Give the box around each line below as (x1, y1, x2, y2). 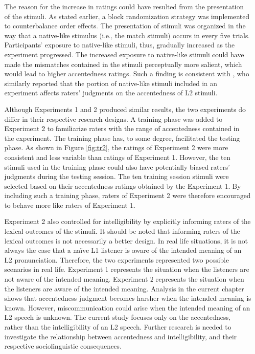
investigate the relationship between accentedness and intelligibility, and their (4, 331, 237, 341)
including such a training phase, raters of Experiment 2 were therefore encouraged (4, 190, 251, 200)
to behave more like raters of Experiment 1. (4, 199, 136, 210)
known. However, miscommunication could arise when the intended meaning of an (4, 302, 250, 312)
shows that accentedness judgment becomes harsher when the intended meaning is (4, 293, 251, 303)
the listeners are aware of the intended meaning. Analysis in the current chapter (4, 283, 244, 293)
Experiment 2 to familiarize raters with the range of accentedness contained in (4, 123, 240, 133)
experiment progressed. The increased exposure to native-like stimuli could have (4, 49, 244, 59)
